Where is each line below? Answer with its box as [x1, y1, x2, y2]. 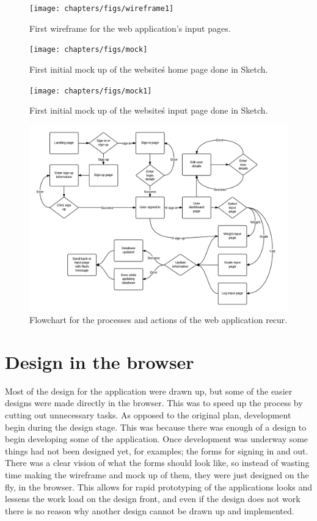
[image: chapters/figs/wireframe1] [29, 4, 174, 13]
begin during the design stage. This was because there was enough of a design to [5, 420, 307, 433]
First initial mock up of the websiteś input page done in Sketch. [29, 104, 268, 117]
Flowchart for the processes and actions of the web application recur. [29, 313, 288, 326]
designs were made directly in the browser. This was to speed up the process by [5, 396, 303, 409]
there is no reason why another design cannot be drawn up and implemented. [5, 504, 294, 517]
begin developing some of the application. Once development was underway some [5, 432, 308, 445]
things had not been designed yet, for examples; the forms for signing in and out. [5, 444, 308, 457]
